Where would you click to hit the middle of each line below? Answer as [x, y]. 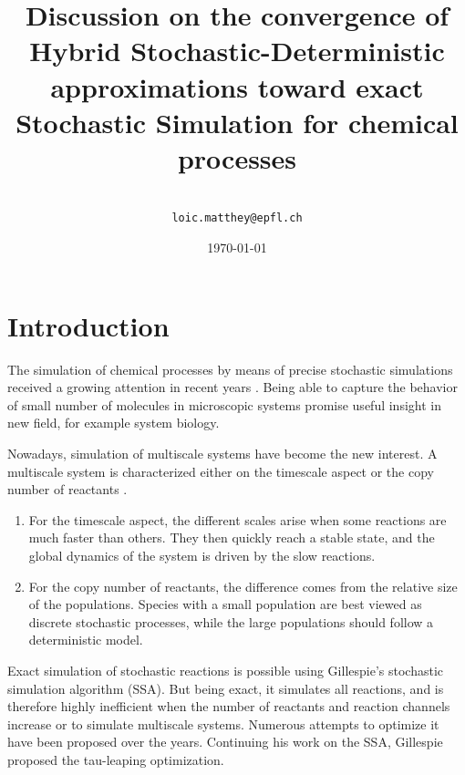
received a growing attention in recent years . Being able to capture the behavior [232, 387]
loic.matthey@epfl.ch [237, 218]
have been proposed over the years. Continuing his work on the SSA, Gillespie [225, 742]
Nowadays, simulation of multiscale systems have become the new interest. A [222, 454]
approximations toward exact [237, 86]
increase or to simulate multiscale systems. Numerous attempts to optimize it [223, 723]
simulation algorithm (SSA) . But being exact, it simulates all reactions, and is [226, 688]
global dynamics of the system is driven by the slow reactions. [202, 555]
